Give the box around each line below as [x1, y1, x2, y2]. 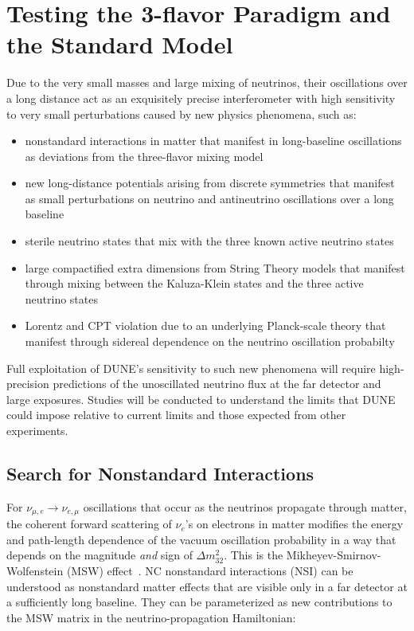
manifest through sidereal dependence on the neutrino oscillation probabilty [25, 333, 395, 350]
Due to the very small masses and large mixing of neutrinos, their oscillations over [6, 74, 408, 91]
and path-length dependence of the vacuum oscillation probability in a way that [6, 531, 396, 547]
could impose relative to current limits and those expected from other [6, 406, 346, 423]
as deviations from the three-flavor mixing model [25, 147, 264, 164]
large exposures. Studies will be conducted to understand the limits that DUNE [6, 390, 396, 407]
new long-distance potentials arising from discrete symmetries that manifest [25, 174, 395, 191]
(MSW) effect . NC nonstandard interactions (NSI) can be [66, 562, 353, 579]
